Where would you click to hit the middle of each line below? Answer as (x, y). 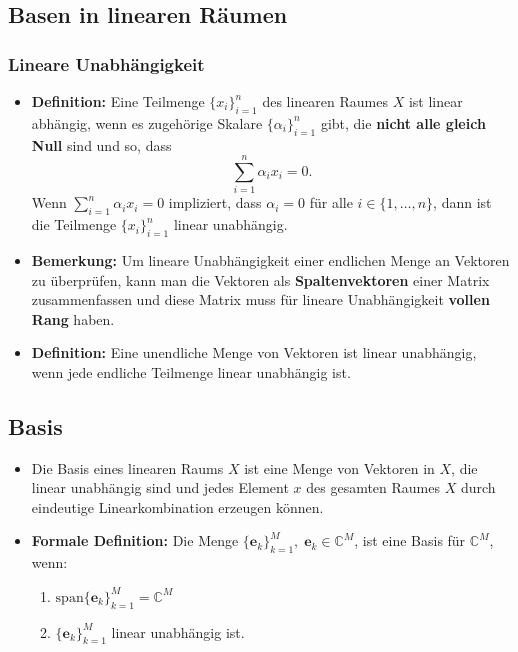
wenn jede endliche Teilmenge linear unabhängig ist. (191, 371)
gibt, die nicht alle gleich (403, 122)
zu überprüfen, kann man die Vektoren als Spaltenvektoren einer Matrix (260, 279)
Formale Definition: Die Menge (135, 540)
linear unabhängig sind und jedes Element (160, 487)
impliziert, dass (215, 202)
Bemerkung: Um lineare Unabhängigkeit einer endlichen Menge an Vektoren (270, 259)
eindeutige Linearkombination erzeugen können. (177, 506)
